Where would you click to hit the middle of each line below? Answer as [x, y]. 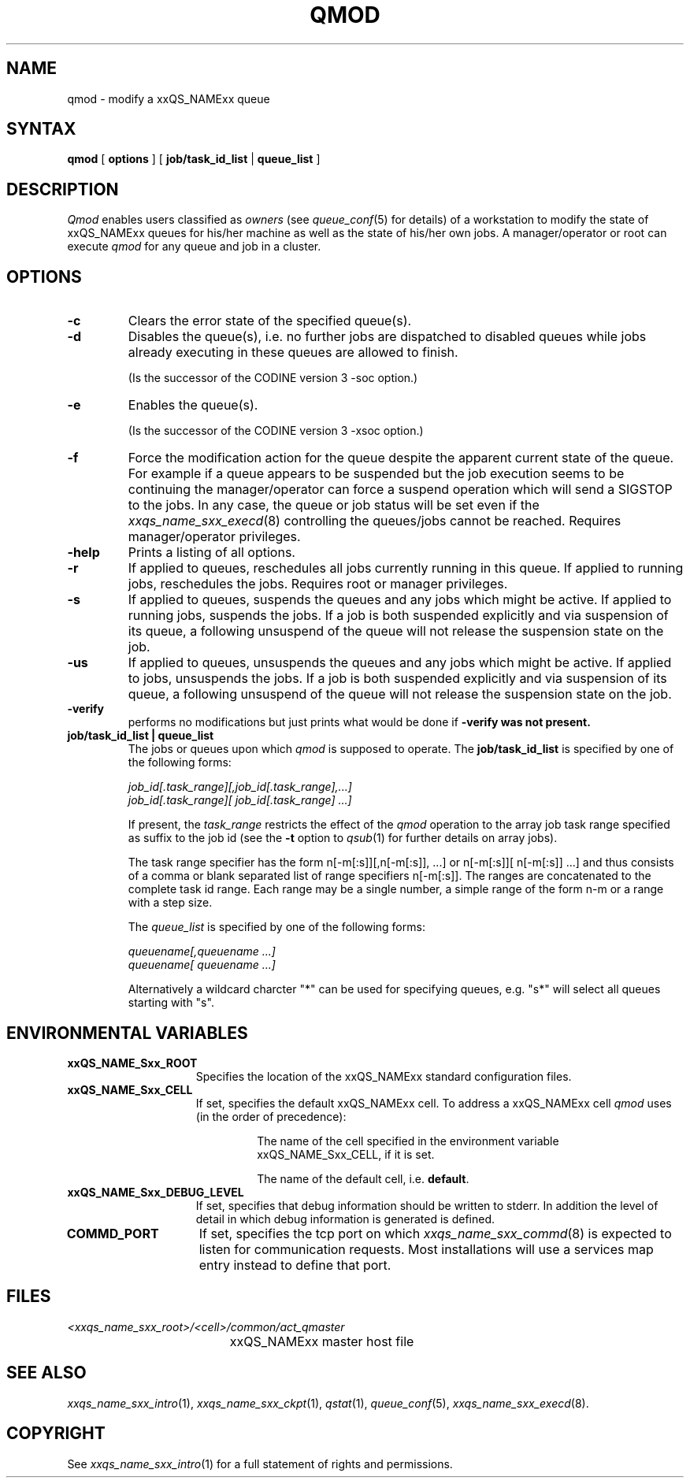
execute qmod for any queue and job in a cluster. [194, 247]
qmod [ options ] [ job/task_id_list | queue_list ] [194, 159]
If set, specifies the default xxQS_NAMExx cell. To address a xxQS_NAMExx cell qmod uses [434, 1103]
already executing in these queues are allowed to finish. [293, 352]
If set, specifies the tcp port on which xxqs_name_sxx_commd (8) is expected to [435, 1233]
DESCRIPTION [63, 189]
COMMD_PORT [113, 1233]
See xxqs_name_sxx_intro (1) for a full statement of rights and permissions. [260, 1464]
